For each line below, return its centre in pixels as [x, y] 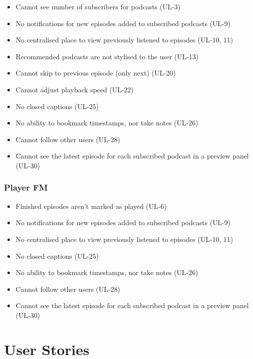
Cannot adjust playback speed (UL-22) [75, 89]
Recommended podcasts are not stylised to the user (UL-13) [107, 56]
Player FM [26, 187]
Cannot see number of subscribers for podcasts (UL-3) [98, 6]
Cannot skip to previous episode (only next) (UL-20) [96, 73]
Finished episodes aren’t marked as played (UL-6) [91, 206]
